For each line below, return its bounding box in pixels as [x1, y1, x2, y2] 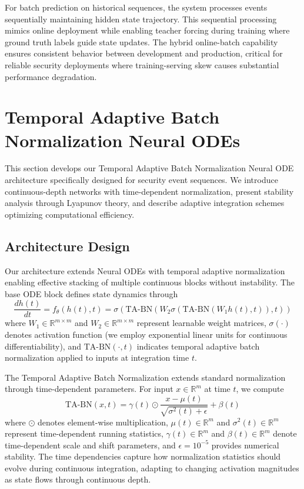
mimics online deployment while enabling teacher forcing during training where [5, 24, 290, 36]
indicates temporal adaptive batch [136, 340, 260, 352]
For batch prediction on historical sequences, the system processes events [5, 1, 268, 13]
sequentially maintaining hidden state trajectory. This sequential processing [5, 12, 277, 25]
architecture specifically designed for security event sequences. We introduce [5, 174, 278, 186]
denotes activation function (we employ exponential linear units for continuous [5, 328, 288, 341]
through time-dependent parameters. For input [5, 382, 173, 395]
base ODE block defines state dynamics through [5, 287, 178, 300]
